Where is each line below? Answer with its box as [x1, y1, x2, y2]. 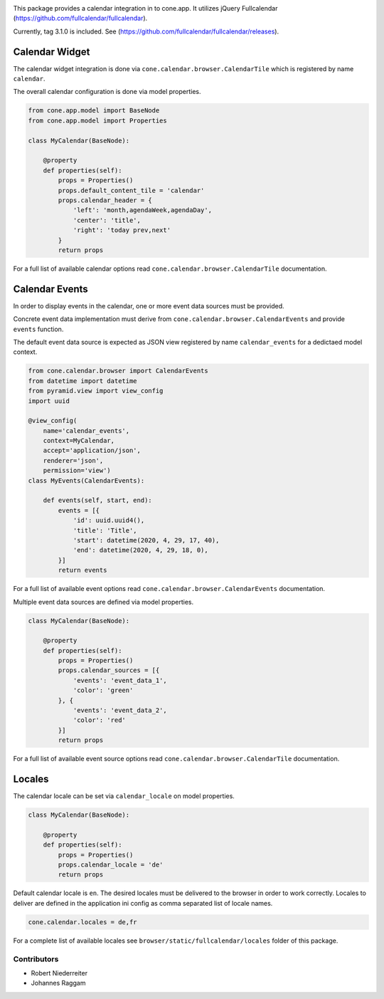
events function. [13, 325, 64, 333]
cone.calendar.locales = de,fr [28, 918, 138, 926]
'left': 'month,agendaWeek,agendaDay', [73, 206, 213, 214]
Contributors [13, 954, 59, 964]
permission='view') [43, 466, 112, 475]
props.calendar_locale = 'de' [58, 861, 164, 869]
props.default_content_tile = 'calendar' [58, 186, 205, 194]
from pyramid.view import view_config [28, 387, 164, 395]
